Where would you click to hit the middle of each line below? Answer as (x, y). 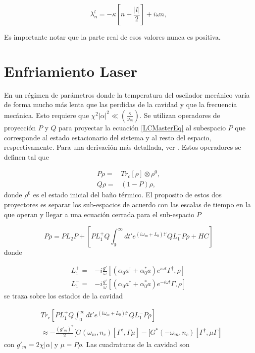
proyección (20, 127)
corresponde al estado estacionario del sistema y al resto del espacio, (108, 137)
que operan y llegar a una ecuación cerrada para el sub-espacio (99, 214)
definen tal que (26, 156)
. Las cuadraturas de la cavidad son (136, 344)
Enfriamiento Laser (71, 71)
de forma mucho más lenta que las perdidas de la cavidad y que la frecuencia (121, 104)
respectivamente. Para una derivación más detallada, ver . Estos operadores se (123, 147)
